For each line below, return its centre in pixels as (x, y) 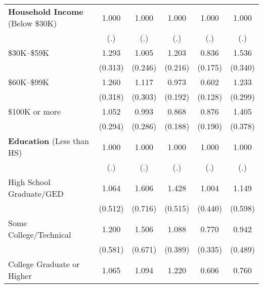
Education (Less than (49, 141)
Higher (20, 276)
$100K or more (35, 111)
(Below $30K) (33, 23)
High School (30, 182)
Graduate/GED (36, 193)
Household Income (46, 11)
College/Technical (40, 235)
